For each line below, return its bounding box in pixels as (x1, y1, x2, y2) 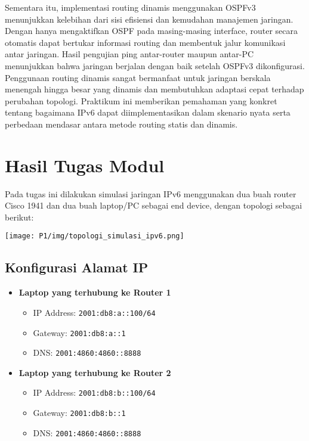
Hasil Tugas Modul (5, 153, 165, 177)
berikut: (5, 210, 34, 223)
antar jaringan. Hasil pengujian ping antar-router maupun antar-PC (5, 48, 254, 60)
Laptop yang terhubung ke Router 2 (18, 366, 171, 378)
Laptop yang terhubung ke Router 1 (18, 286, 171, 299)
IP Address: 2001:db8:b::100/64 (33, 386, 156, 399)
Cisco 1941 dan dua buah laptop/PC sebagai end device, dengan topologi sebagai (5, 199, 302, 212)
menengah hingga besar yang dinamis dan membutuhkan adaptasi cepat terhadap (5, 83, 304, 95)
